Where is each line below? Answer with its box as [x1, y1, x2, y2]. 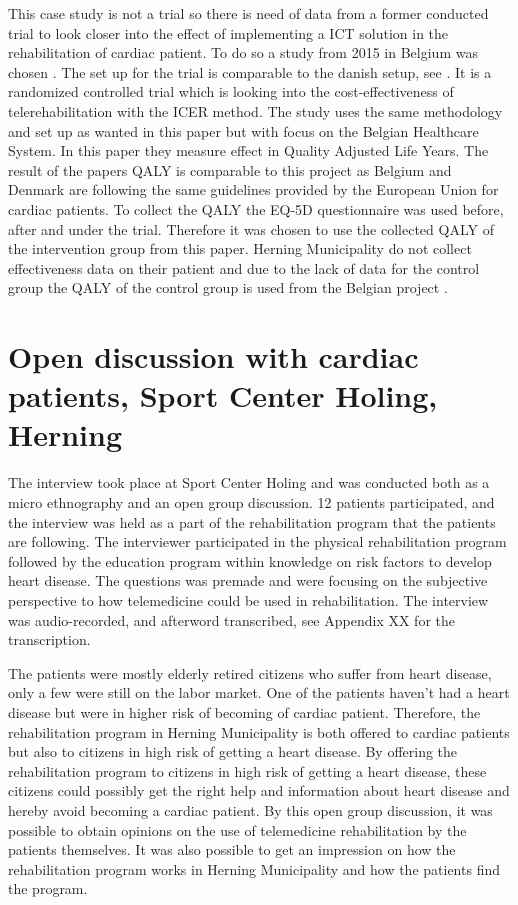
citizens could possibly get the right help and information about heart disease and [8, 780, 510, 801]
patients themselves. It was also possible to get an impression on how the [8, 839, 456, 860]
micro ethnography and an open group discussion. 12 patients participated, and [8, 492, 495, 512]
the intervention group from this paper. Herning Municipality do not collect [8, 238, 472, 259]
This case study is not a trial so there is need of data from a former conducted [8, 3, 489, 23]
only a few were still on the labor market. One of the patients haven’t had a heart [8, 682, 510, 703]
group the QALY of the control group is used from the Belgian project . [8, 277, 448, 298]
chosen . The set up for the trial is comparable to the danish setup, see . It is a [8, 61, 492, 82]
